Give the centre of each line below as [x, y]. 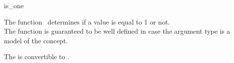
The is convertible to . [37, 57]
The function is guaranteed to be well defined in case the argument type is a [117, 31]
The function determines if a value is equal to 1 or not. [87, 21]
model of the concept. [36, 40]
